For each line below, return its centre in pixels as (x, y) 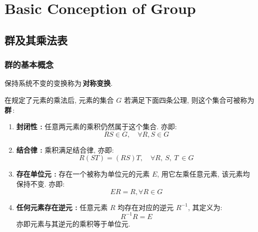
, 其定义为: (205, 207)
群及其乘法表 (36, 40)
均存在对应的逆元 (146, 207)
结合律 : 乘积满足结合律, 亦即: (65, 149)
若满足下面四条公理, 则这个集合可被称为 (189, 100)
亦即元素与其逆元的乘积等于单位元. (73, 223)
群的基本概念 (29, 65)
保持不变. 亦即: (40, 183)
